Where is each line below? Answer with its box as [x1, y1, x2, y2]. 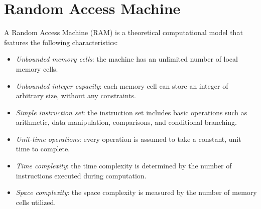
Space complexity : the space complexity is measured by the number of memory [16, 187, 257, 197]
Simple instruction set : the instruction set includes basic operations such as [16, 107, 247, 117]
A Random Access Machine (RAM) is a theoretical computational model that [4, 27, 243, 38]
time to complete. [16, 143, 70, 154]
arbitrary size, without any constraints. [16, 90, 136, 101]
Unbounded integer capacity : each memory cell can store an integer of [16, 80, 228, 91]
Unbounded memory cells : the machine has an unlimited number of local [16, 54, 238, 64]
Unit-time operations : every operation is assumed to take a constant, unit [16, 133, 241, 144]
